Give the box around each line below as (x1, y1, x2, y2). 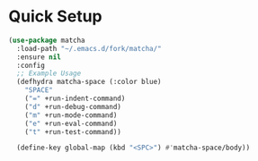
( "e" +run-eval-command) (24, 119, 118, 128)
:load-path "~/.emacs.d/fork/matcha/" (16, 44, 163, 53)
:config (16, 61, 46, 70)
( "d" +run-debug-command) (24, 102, 122, 111)
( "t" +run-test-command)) (24, 127, 122, 136)
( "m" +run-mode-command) (24, 110, 118, 120)
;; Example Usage (16, 69, 82, 78)
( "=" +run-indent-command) (24, 94, 126, 104)
